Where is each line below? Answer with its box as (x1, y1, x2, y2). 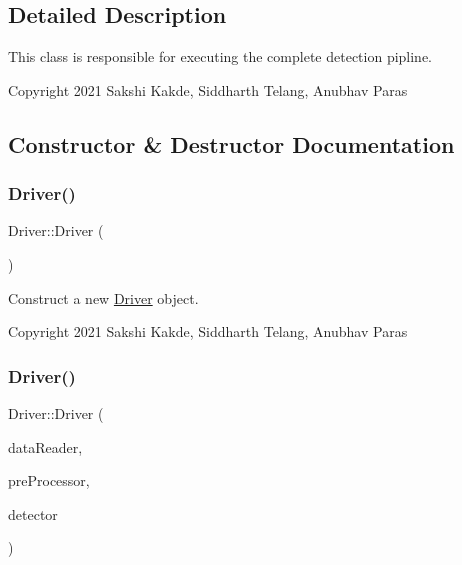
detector (8, 503, 58, 524)
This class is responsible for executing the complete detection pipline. (8, 46, 433, 67)
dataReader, (8, 436, 83, 457)
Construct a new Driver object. (8, 287, 199, 308)
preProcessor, (8, 470, 90, 491)
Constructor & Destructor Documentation (8, 128, 455, 159)
